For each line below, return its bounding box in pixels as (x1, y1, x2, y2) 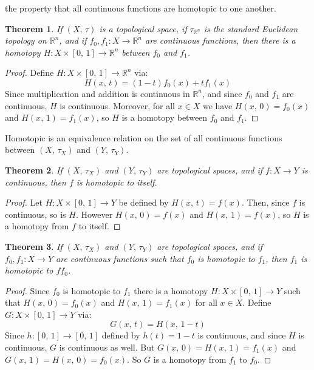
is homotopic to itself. (76, 175, 157, 188)
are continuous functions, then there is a (145, 34, 296, 47)
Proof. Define (5, 66, 54, 79)
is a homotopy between (121, 111, 208, 124)
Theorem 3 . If (5, 240, 63, 252)
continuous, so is (5, 207, 66, 220)
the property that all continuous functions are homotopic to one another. (5, 2, 276, 14)
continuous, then (5, 175, 66, 188)
